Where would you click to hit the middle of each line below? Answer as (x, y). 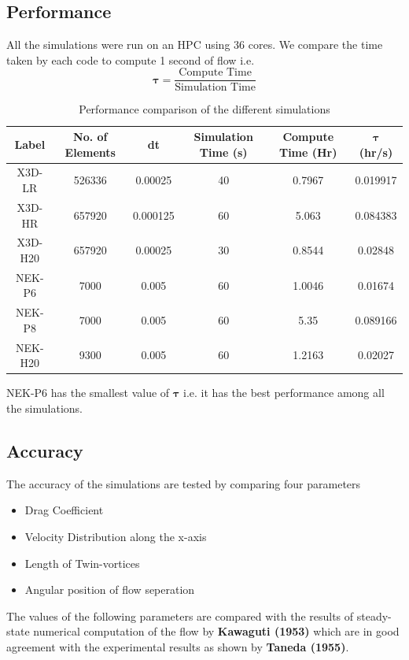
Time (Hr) (308, 152)
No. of (90, 137)
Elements (90, 152)
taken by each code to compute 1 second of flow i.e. (131, 59)
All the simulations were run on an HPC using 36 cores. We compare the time (195, 44)
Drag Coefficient (64, 510)
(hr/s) (376, 152)
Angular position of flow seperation (110, 590)
